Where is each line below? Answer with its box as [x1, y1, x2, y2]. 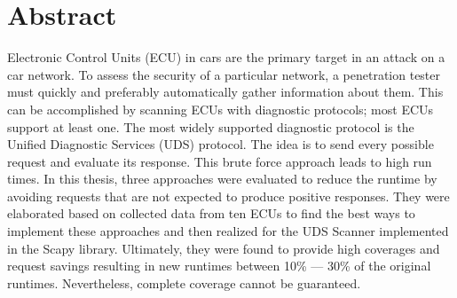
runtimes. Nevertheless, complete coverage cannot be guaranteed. [7, 273, 361, 292]
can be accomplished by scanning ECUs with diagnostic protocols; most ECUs [7, 99, 434, 118]
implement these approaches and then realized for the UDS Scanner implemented [7, 222, 449, 240]
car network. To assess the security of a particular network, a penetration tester [7, 65, 441, 83]
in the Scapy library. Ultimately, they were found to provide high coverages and [7, 239, 440, 257]
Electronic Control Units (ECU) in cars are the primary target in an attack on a [7, 48, 445, 67]
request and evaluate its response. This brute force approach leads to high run [7, 152, 432, 170]
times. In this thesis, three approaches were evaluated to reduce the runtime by [7, 169, 437, 188]
